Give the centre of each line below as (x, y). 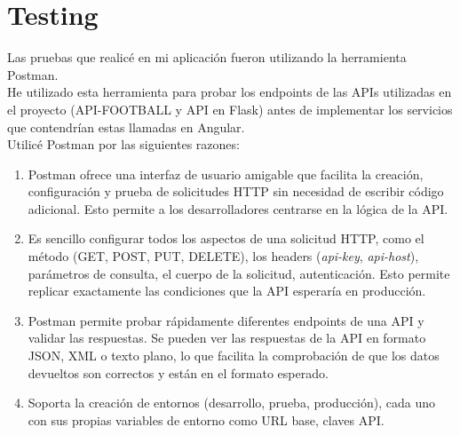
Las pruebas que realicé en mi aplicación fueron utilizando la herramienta (207, 57)
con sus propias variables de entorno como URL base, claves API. (206, 419)
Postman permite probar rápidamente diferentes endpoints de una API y (226, 320)
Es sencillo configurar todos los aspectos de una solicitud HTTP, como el (226, 238)
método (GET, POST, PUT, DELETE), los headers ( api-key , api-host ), (223, 256)
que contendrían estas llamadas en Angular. (126, 127)
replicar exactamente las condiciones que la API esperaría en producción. (227, 291)
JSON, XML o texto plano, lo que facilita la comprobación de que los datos (234, 356)
